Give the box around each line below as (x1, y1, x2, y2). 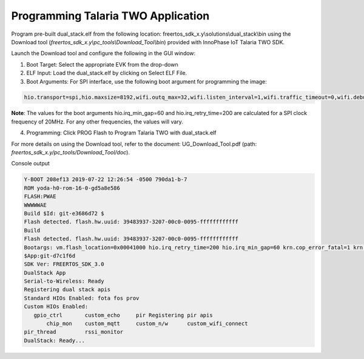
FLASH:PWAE (24, 193, 56, 200)
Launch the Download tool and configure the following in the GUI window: (11, 50, 196, 57)
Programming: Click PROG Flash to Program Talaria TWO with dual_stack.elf (26, 129, 217, 136)
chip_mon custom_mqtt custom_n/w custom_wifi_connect (46, 320, 248, 327)
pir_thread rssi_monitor (24, 329, 124, 335)
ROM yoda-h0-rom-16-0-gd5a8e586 (24, 185, 121, 191)
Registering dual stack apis (24, 286, 111, 293)
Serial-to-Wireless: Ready (24, 278, 104, 285)
